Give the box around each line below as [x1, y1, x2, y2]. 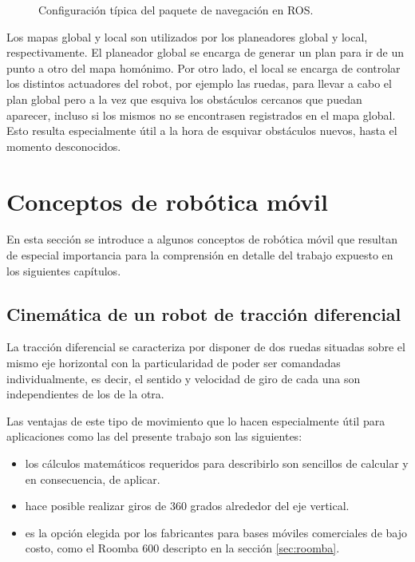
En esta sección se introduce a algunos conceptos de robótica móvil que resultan [6, 231, 397, 247]
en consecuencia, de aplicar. [25, 470, 160, 487]
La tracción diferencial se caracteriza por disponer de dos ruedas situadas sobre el [6, 338, 405, 355]
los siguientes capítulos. [6, 262, 121, 279]
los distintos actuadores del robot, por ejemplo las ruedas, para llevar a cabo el [6, 75, 392, 92]
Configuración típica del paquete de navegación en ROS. [38, 2, 314, 18]
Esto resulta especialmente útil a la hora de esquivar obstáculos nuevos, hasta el [6, 122, 397, 139]
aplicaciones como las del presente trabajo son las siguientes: [6, 428, 302, 445]
